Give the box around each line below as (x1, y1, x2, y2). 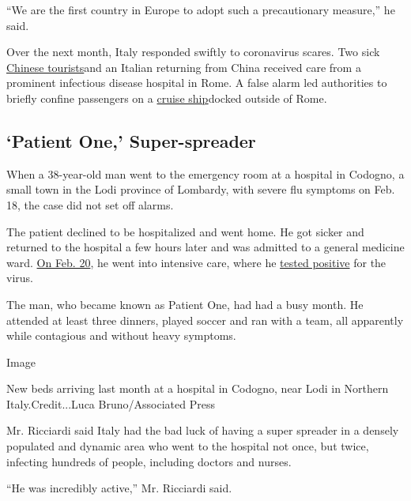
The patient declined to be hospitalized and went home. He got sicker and (6, 223, 364, 239)
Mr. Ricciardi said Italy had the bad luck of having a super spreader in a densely (6, 422, 399, 439)
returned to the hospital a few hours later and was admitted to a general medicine (6, 239, 405, 255)
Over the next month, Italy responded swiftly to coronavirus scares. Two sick (6, 43, 380, 60)
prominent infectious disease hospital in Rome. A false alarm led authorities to (6, 74, 387, 91)
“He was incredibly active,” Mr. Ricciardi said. (6, 480, 232, 496)
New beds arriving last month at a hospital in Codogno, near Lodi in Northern (6, 380, 389, 397)
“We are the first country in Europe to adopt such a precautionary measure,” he (6, 2, 395, 17)
